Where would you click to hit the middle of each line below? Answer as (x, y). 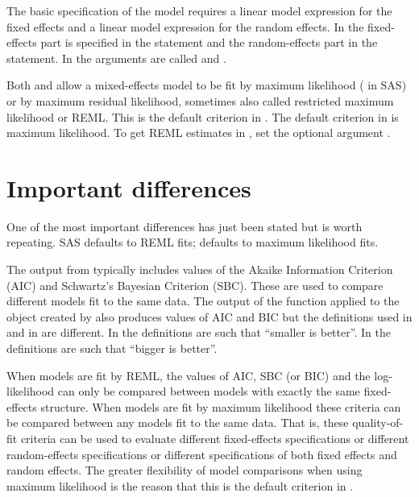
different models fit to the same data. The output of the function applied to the (203, 301)
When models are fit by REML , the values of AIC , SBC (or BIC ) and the (189, 375)
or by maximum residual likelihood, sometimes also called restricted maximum (200, 100)
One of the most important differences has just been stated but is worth (185, 226)
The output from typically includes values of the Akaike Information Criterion (200, 269)
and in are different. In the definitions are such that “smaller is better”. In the (199, 332)
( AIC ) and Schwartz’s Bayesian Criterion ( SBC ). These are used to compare (195, 285)
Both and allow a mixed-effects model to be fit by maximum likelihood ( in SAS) (207, 85)
